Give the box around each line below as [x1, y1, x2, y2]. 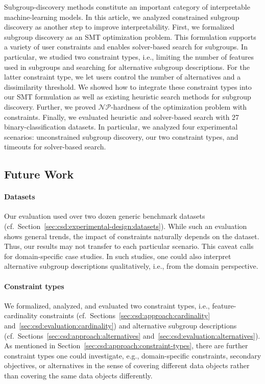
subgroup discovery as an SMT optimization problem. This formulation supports [4, 31, 256, 42]
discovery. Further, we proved [4, 101, 96, 112]
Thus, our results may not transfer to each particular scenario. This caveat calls [4, 241, 254, 251]
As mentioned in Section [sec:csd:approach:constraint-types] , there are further [4, 340, 248, 351]
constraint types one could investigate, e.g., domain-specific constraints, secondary [4, 350, 261, 361]
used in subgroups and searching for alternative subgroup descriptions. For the [4, 61, 250, 72]
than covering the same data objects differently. [4, 370, 153, 380]
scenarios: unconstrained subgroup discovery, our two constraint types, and [4, 131, 238, 142]
